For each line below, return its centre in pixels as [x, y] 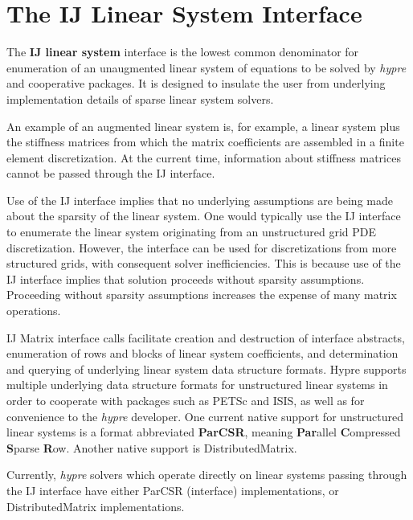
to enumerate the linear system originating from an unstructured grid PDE [192, 232]
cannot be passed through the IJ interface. [111, 173]
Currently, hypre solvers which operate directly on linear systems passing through [207, 475]
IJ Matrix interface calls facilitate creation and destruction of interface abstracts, [206, 337]
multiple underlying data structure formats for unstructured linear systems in [197, 385]
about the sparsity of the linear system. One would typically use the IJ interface [204, 216]
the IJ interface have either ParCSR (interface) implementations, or [173, 490]
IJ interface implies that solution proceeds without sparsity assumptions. [186, 278]
